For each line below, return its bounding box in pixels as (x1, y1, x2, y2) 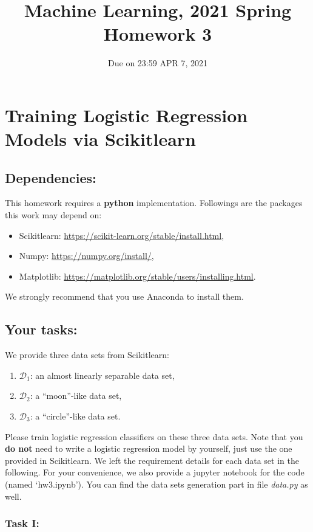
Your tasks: (5, 320, 78, 339)
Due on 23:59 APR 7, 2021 (108, 57, 207, 69)
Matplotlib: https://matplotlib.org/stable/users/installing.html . (19, 269, 256, 282)
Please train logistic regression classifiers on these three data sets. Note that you (5, 430, 303, 443)
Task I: (5, 516, 39, 531)
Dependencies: (5, 168, 96, 187)
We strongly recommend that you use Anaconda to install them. (5, 290, 244, 303)
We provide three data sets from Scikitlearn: (5, 348, 169, 361)
